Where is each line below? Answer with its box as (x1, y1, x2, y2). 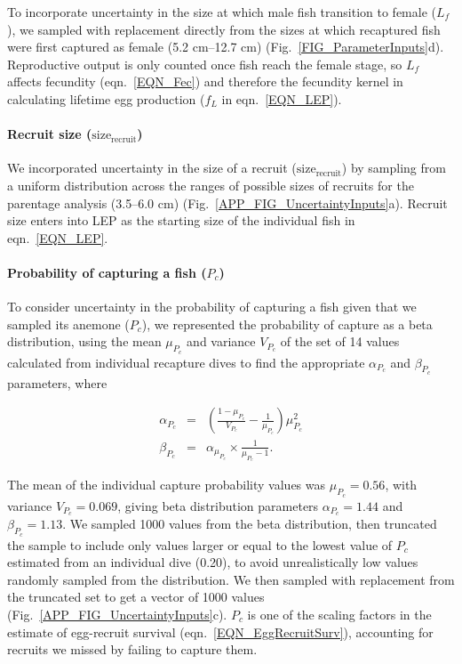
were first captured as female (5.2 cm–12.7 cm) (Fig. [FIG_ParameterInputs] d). (7, 37, 444, 56)
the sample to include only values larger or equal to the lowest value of (7, 535, 393, 554)
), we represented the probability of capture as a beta (141, 314, 433, 333)
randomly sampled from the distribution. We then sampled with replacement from (7, 570, 455, 588)
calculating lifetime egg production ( (7, 89, 205, 108)
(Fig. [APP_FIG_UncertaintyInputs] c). (7, 605, 227, 624)
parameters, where (7, 373, 108, 392)
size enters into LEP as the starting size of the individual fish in (7, 211, 355, 230)
